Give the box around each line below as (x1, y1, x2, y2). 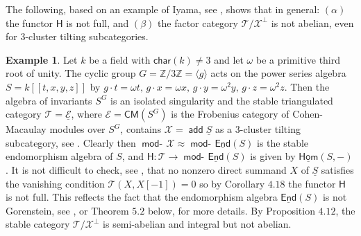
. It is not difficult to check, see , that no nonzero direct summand (6, 162, 287, 176)
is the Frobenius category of (171, 107, 289, 121)
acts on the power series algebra (210, 66, 346, 80)
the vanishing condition (6, 176, 105, 190)
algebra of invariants (6, 93, 92, 107)
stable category (6, 217, 70, 231)
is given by (250, 149, 296, 163)
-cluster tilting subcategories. (25, 29, 149, 44)
